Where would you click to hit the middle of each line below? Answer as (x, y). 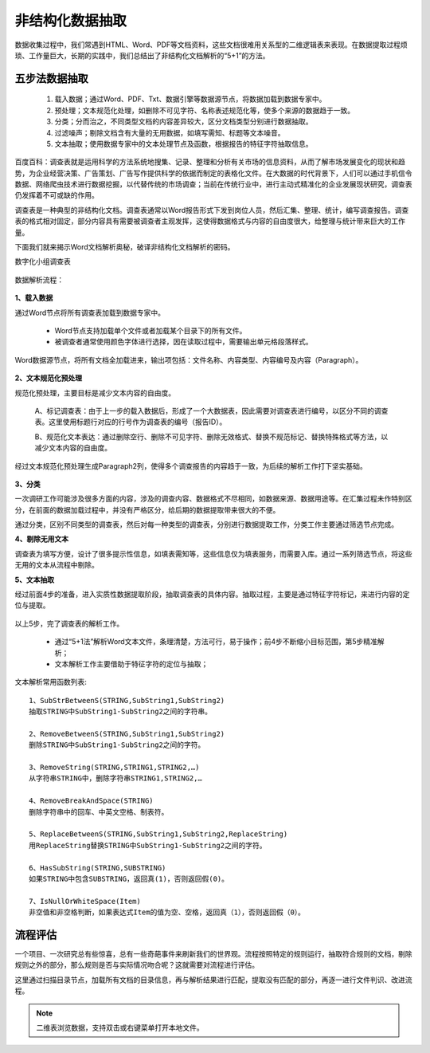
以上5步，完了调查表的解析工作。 (69, 623)
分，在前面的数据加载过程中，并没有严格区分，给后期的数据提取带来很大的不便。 (147, 509)
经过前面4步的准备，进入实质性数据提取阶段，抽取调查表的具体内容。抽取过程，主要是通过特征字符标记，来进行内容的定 (212, 595)
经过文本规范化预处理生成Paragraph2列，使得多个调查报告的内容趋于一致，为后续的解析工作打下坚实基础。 (191, 466)
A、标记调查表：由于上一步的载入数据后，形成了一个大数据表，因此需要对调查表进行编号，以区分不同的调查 (211, 411)
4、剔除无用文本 (42, 539)
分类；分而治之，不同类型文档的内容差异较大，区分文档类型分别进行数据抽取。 (184, 122)
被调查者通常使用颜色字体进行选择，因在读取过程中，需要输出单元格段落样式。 (184, 342)
